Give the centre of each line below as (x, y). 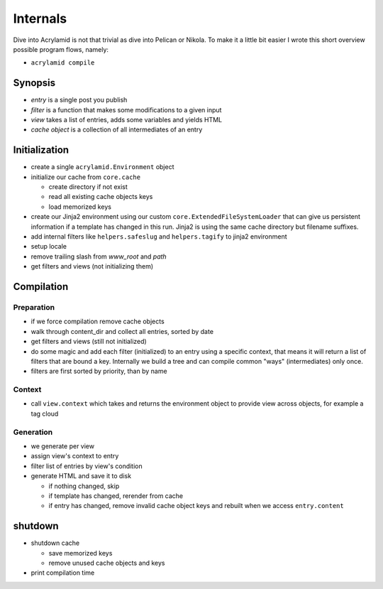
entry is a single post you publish (79, 100)
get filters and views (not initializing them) (92, 266)
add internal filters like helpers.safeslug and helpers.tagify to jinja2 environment (159, 237)
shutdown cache (55, 543)
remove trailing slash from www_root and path (99, 256)
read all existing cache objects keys (101, 197)
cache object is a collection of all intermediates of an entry (117, 130)
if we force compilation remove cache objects (98, 321)
